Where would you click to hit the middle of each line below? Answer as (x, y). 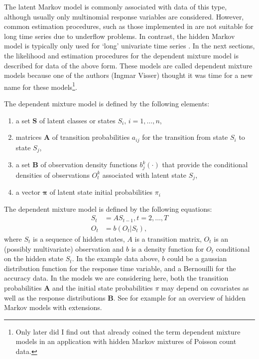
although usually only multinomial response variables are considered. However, (124, 16)
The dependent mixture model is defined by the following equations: (108, 208)
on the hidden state (34, 258)
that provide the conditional (205, 165)
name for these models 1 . (41, 86)
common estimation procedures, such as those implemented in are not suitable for (129, 26)
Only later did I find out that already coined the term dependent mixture (128, 331)
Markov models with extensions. (53, 307)
